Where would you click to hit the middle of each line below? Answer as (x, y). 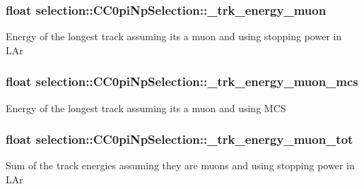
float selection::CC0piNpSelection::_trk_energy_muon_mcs (182, 81)
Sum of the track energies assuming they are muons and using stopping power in (180, 165)
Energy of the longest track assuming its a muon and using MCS (146, 108)
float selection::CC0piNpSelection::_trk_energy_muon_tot (180, 139)
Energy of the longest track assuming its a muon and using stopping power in (174, 36)
